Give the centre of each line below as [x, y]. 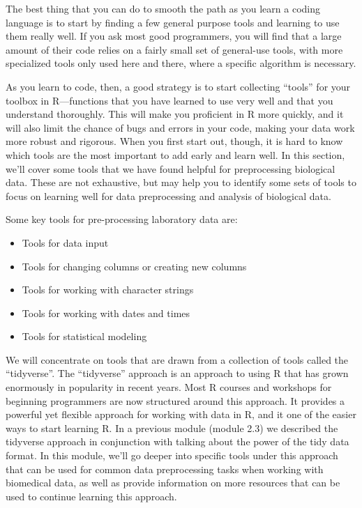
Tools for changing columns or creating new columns [134, 266]
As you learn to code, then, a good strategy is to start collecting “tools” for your [178, 86]
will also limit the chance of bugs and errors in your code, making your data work [180, 127]
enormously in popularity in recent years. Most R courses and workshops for [169, 387]
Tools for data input [65, 242]
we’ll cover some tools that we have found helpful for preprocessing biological [171, 168]
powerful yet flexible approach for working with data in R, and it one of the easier [181, 414]
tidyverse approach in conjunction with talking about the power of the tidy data [178, 441]
